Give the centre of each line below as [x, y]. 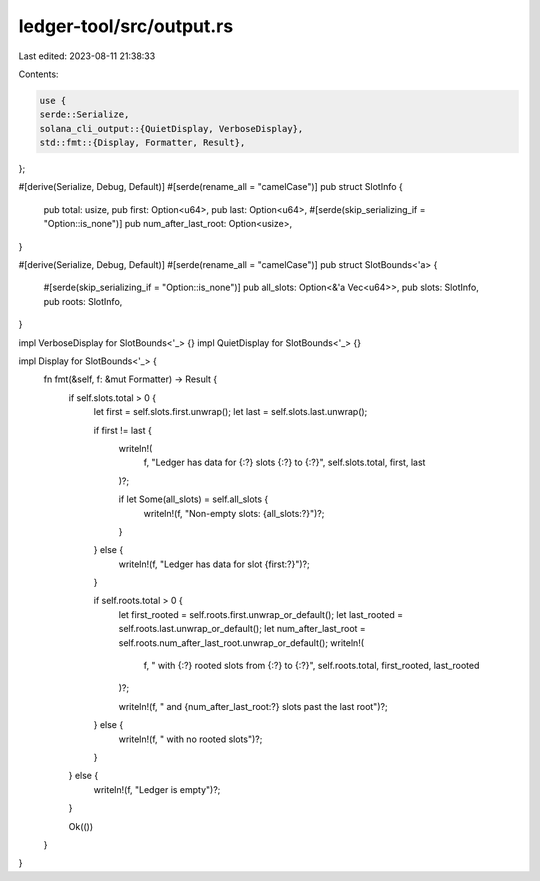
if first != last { [122, 430]
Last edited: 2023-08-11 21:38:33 [87, 56]
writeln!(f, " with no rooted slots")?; [190, 739]
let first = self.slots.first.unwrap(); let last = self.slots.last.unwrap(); [230, 412]
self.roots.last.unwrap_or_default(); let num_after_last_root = [242, 629]
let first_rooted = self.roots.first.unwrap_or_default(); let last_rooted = [261, 614]
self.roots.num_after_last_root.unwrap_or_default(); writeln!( [241, 642]
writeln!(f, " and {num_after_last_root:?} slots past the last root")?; [253, 706]
